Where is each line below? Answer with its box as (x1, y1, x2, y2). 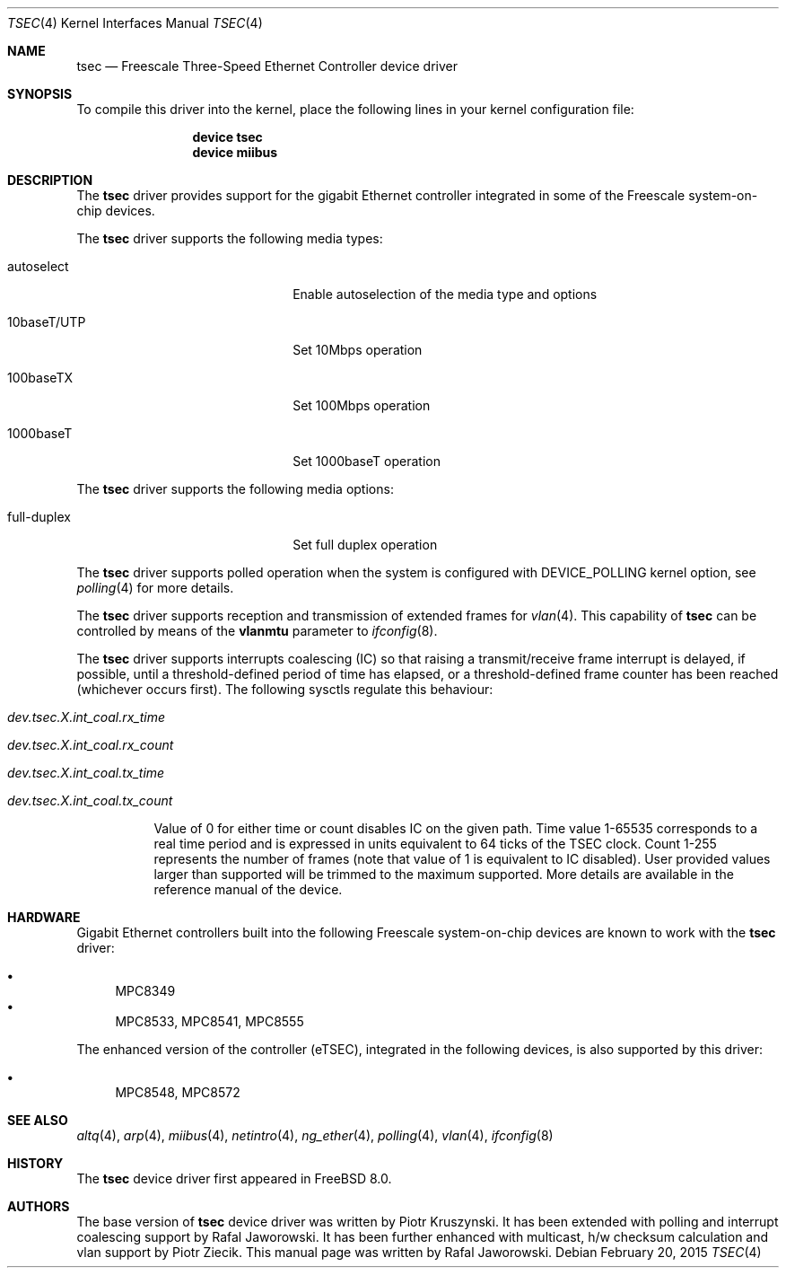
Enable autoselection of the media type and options (293, 286, 598, 302)
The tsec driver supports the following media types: (76, 231, 383, 246)
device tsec (192, 129, 263, 145)
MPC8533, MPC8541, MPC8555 (115, 1014, 304, 1029)
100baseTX (7, 370, 73, 385)
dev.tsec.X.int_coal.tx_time (7, 765, 165, 780)
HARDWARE (7, 910, 81, 925)
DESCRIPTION (7, 172, 93, 188)
